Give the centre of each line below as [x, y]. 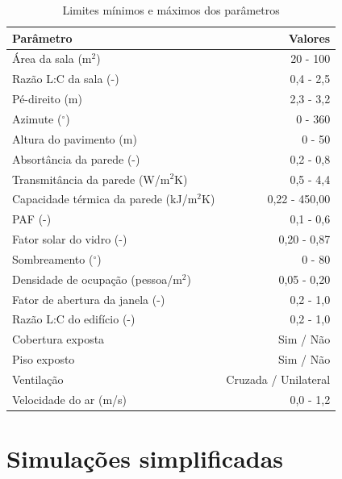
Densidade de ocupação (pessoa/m [97, 279]
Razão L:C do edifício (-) [74, 319]
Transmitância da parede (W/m [91, 179]
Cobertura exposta [58, 339]
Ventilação [38, 379]
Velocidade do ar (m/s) [70, 399]
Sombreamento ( [53, 258]
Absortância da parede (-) [76, 158]
